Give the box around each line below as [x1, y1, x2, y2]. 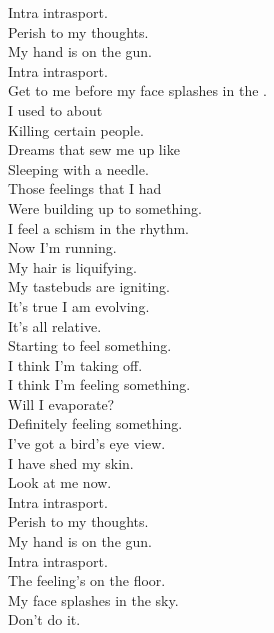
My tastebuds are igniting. [8, 276, 170, 297]
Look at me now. [8, 472, 112, 493]
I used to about [8, 99, 103, 120]
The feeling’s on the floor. [8, 570, 166, 591]
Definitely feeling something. [8, 413, 183, 434]
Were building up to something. [8, 197, 202, 218]
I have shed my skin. [8, 452, 134, 473]
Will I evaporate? [8, 393, 115, 414]
